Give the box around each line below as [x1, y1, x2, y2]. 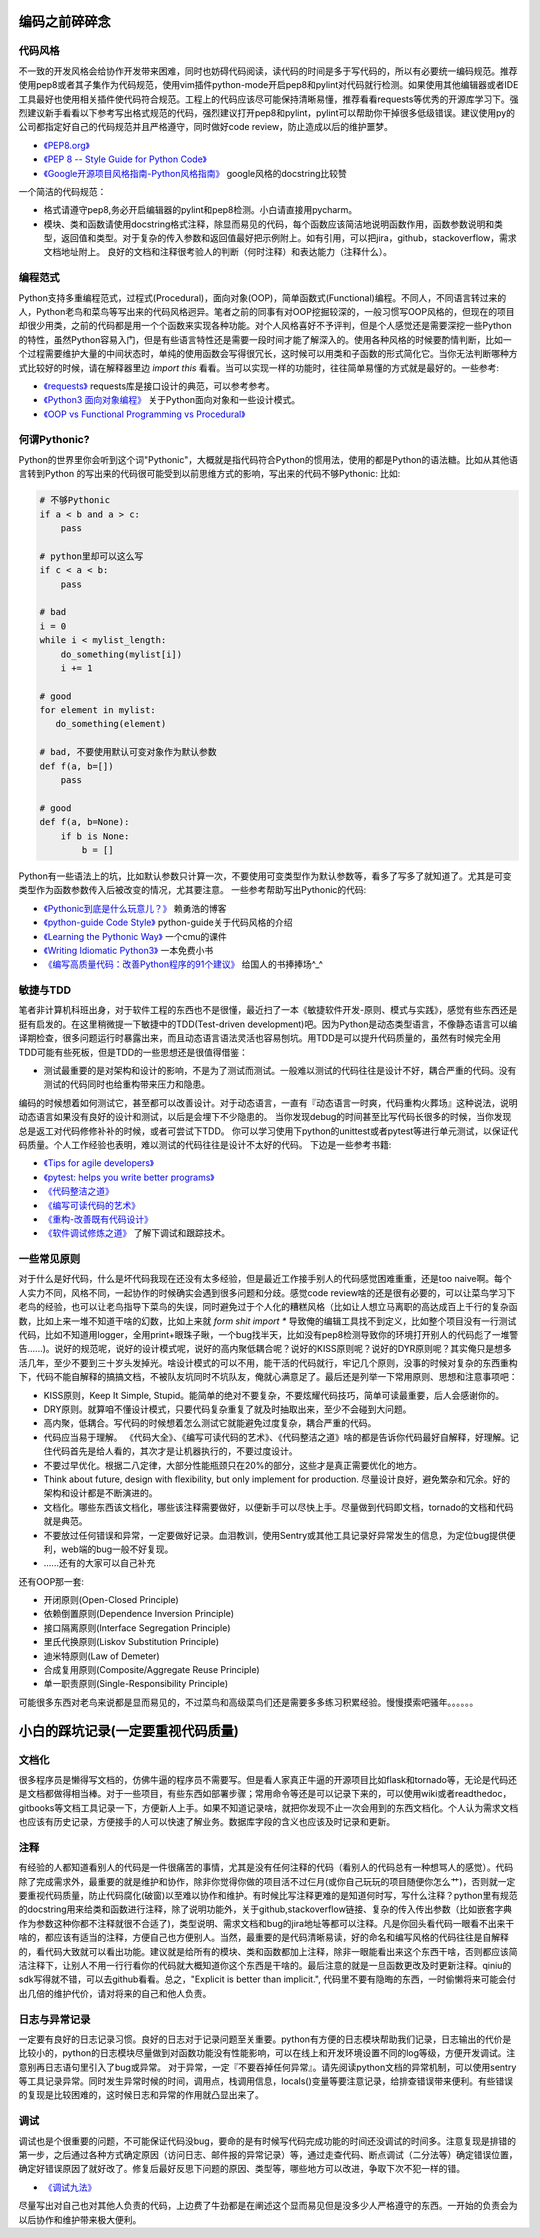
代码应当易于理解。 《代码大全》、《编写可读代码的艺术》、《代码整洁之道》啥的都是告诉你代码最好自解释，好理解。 [43, 1431, 510, 1443]
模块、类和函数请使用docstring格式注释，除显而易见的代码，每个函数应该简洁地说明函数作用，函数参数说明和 [43, 218, 495, 230]
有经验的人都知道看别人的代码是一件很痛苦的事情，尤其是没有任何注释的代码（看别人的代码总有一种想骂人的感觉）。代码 [18, 1861, 514, 1874]
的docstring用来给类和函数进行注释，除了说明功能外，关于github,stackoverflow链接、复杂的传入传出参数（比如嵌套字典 [18, 1903, 513, 1915]
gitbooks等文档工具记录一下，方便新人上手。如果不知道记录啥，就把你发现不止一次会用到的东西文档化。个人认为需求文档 [18, 1801, 519, 1814]
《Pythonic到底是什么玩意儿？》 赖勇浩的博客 [43, 902, 227, 914]
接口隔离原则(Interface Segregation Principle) [43, 1621, 231, 1634]
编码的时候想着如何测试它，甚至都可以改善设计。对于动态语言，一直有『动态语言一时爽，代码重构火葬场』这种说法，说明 [18, 1096, 518, 1109]
